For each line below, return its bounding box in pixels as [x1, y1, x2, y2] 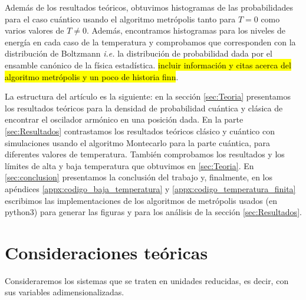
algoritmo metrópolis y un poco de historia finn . [5, 70, 179, 83]
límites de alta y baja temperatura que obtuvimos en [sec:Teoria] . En [5, 159, 254, 172]
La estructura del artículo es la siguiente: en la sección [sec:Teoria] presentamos [5, 90, 291, 103]
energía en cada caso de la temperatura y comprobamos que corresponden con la [5, 35, 296, 48]
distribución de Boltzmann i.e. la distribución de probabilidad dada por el [5, 47, 272, 60]
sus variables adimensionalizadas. [5, 286, 124, 298]
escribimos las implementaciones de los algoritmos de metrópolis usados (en [5, 194, 277, 206]
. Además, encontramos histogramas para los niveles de [87, 24, 285, 37]
